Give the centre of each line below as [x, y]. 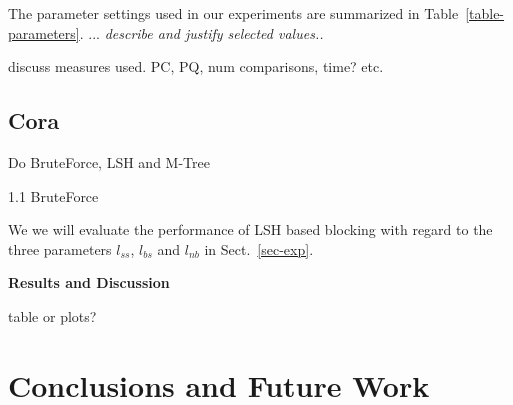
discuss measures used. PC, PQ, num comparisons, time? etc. [196, 66]
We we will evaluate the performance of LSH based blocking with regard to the [250, 229]
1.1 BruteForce [53, 195]
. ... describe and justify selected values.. [201, 32]
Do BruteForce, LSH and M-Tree [109, 161]
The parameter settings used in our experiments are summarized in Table [233, 13]
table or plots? [52, 315]
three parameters [60, 248]
